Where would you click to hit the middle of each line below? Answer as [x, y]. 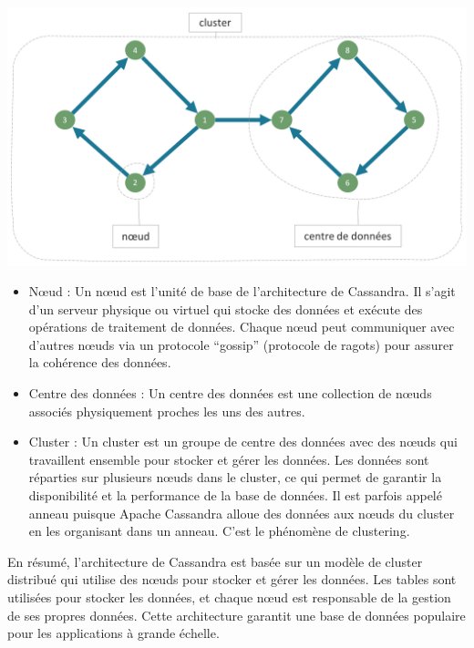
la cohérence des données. [100, 362]
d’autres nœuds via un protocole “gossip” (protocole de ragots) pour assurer [241, 344]
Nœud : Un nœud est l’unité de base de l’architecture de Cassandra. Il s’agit [242, 291]
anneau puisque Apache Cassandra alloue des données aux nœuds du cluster [242, 513]
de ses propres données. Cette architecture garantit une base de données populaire [237, 615]
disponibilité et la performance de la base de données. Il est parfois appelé [235, 495]
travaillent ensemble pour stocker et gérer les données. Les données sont [229, 459]
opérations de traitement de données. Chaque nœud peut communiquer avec [242, 327]
